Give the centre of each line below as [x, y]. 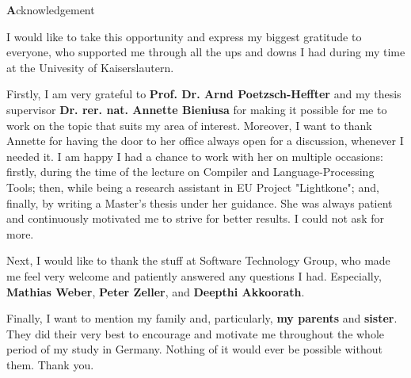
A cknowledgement [51, 10]
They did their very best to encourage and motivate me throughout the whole [196, 333]
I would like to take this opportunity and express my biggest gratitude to [184, 36]
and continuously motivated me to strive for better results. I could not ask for [195, 218]
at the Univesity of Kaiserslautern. [90, 67]
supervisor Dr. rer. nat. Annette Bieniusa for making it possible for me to [197, 109]
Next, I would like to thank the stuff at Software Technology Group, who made [198, 260]
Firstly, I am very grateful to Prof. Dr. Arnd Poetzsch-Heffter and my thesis [204, 94]
